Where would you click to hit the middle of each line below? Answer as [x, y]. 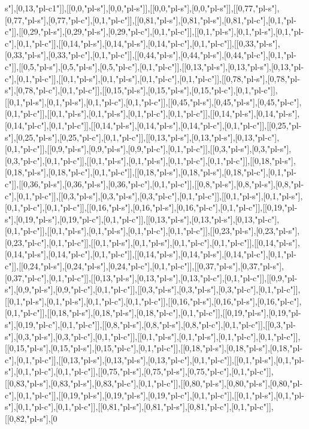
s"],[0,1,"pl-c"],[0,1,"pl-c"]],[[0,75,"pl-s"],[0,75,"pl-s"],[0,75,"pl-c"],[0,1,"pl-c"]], [139, 371]
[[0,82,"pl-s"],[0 [31, 418]
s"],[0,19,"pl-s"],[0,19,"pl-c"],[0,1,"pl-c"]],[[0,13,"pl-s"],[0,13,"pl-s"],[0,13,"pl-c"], [142, 219]
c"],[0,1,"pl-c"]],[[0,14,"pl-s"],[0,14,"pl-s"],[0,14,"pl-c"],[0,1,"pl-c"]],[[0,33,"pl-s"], [143, 43]
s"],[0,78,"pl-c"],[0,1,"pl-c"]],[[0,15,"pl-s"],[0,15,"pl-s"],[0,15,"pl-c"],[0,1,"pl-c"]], [141, 90]
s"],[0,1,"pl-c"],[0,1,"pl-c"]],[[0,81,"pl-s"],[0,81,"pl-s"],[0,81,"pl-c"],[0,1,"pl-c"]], [139, 407]
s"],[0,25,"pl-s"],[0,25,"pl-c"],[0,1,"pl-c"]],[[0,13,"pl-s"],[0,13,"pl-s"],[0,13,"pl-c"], [142, 137]
